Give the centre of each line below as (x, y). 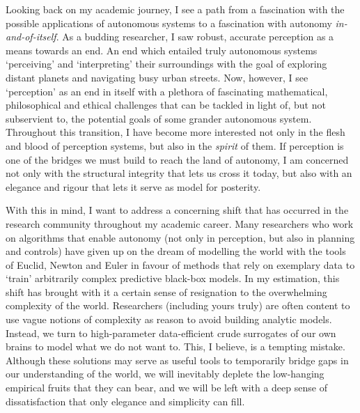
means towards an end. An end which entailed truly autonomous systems (162, 50)
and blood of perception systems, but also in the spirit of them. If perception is (175, 145)
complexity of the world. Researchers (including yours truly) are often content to (178, 305)
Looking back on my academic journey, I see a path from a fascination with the (175, 9)
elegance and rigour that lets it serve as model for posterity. (133, 186)
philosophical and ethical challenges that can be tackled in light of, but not (166, 105)
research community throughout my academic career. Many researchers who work (180, 223)
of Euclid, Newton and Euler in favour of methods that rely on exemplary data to (180, 264)
